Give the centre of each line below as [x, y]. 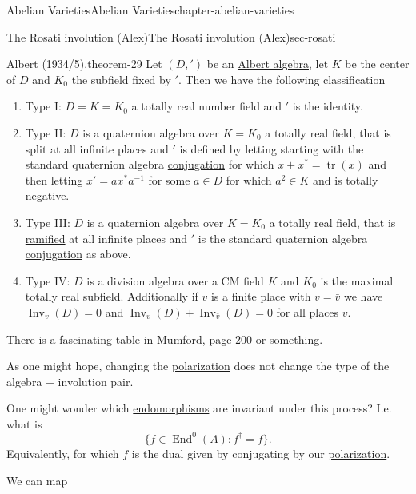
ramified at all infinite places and [106, 238]
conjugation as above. [78, 254]
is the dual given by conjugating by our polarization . [261, 453]
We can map [37, 480]
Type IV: [48, 280]
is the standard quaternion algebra [283, 238]
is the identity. [328, 106]
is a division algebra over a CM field [175, 280]
